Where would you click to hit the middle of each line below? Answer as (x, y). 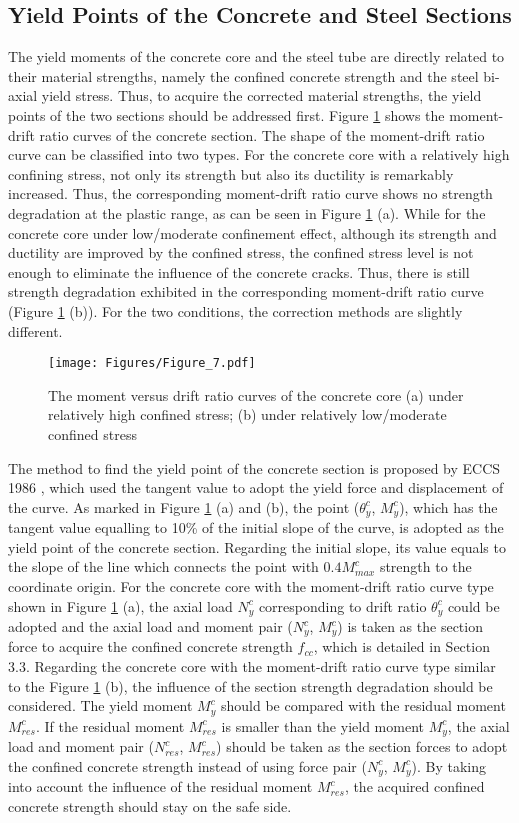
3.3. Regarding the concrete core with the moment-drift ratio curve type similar (252, 666)
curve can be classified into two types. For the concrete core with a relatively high (259, 154)
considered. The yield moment (100, 705)
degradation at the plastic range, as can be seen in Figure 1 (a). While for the (247, 212)
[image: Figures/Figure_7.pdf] (152, 363)
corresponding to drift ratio (342, 605)
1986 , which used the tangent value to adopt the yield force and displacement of (256, 487)
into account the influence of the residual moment (160, 786)
